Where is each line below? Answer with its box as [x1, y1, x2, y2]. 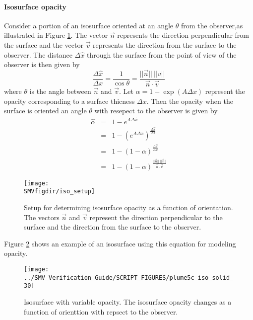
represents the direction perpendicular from [117, 30, 249, 40]
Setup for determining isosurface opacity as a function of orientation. [24, 202, 233, 212]
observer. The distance [4, 49, 72, 60]
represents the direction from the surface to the [93, 39, 237, 50]
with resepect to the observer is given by [94, 105, 218, 116]
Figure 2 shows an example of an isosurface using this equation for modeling [4, 238, 236, 248]
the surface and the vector [4, 39, 83, 50]
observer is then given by [4, 59, 80, 70]
